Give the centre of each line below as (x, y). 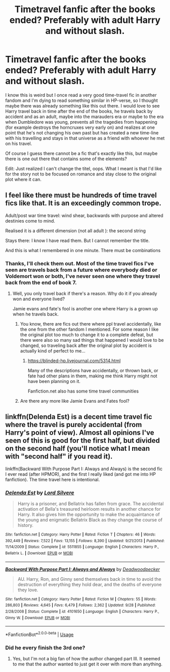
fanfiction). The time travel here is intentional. (53, 479)
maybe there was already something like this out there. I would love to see (82, 105)
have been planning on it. (54, 381)
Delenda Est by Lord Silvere (40, 492)
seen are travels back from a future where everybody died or (81, 270)
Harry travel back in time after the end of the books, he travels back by (79, 111)
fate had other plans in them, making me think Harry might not (93, 376)
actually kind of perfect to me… (53, 351)
